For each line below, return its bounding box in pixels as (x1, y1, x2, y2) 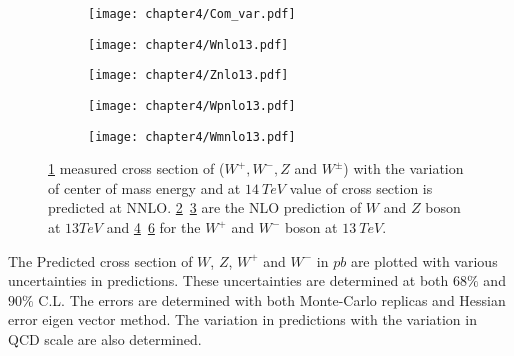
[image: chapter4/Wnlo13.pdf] (88, 37, 289, 52)
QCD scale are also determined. (8, 329, 202, 350)
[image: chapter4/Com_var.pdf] (88, 7, 296, 21)
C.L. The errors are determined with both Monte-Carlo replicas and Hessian (38, 289, 506, 310)
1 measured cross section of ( (48, 158, 225, 179)
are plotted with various (350, 250, 498, 271)
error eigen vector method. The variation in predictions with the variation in (8, 309, 477, 330)
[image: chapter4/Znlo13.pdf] (88, 68, 289, 83)
